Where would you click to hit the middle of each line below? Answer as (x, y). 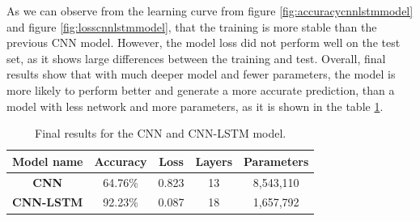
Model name (48, 161)
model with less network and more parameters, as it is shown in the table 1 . (195, 106)
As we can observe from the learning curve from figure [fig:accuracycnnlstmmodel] (210, 11)
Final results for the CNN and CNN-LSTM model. (161, 133)
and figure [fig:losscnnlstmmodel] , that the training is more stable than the (192, 26)
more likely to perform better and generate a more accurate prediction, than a (201, 89)
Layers (214, 161)
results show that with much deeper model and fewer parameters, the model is (201, 74)
